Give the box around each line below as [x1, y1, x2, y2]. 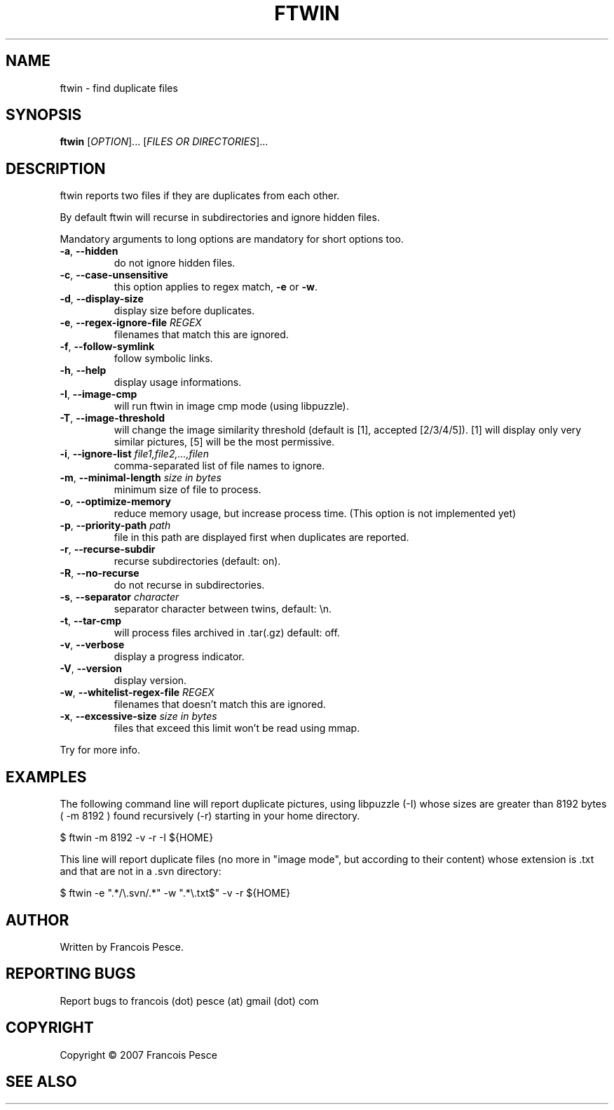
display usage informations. [114, 376, 242, 389]
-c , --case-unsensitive [60, 269, 168, 281]
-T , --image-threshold [60, 412, 165, 424]
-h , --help [60, 364, 107, 377]
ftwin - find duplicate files [60, 81, 178, 94]
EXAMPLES [6, 768, 87, 786]
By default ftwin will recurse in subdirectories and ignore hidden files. [60, 211, 380, 224]
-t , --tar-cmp [60, 615, 122, 627]
